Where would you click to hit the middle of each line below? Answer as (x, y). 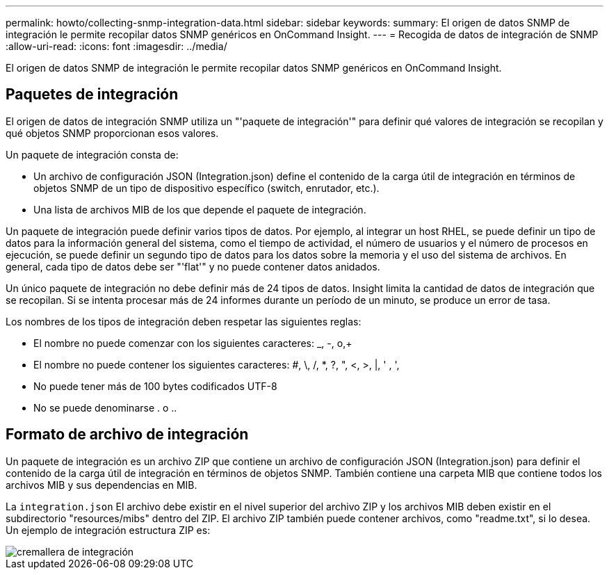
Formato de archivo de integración (127, 435)
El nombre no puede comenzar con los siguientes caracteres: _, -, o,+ (193, 343)
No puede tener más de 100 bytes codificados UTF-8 (155, 386)
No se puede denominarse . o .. (105, 407)
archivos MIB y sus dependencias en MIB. (101, 485)
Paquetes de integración (92, 95)
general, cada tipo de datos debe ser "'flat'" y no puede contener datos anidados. (193, 266)
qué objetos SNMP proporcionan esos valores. (112, 133)
